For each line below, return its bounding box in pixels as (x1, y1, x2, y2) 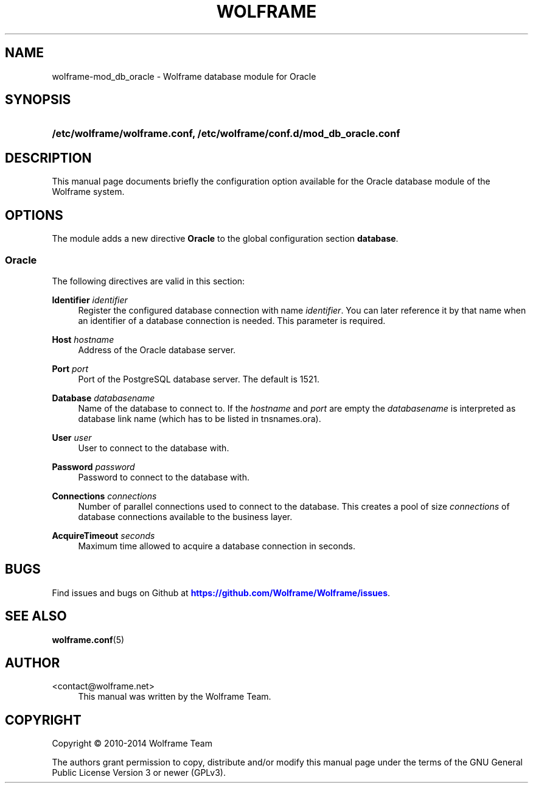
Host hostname (52, 334, 114, 345)
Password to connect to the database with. (78, 471, 249, 482)
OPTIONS (5, 207, 63, 223)
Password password (52, 461, 135, 472)
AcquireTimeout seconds (52, 530, 155, 541)
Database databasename (52, 392, 155, 403)
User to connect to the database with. (78, 442, 229, 453)
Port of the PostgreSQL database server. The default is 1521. (78, 373, 320, 384)
